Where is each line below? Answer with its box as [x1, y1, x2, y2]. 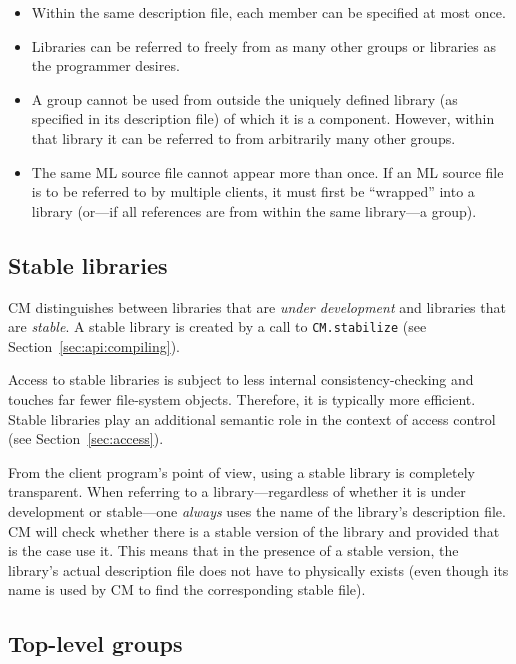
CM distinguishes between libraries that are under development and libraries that [8, 296, 506, 317]
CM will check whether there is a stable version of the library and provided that [8, 520, 500, 541]
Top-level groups [8, 628, 183, 659]
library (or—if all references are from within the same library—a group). [31, 200, 477, 221]
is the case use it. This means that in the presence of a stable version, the [8, 540, 459, 561]
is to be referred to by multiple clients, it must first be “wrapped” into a [31, 181, 475, 202]
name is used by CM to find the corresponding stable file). [8, 579, 366, 600]
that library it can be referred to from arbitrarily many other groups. [31, 127, 456, 148]
